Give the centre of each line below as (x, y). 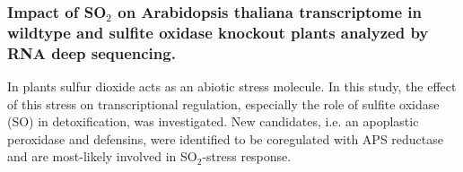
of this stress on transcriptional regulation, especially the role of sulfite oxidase (223, 103)
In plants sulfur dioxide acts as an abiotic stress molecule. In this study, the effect (232, 86)
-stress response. (247, 156)
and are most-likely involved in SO (102, 156)
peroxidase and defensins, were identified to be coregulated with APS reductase (225, 138)
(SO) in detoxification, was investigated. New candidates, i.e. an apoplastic (213, 121)
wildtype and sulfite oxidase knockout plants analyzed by (218, 32)
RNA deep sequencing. (92, 52)
